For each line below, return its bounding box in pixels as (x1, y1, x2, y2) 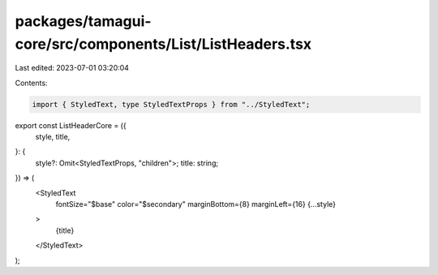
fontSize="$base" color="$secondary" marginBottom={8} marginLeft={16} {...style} (55, 200, 337, 209)
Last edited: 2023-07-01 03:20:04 (15, 63, 130, 73)
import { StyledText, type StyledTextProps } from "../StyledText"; (32, 100, 311, 109)
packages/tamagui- (15, 12, 152, 30)
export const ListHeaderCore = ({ (15, 120, 127, 130)
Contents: (15, 78, 48, 88)
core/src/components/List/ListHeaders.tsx (15, 35, 312, 53)
